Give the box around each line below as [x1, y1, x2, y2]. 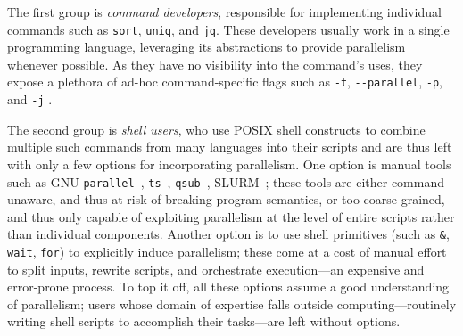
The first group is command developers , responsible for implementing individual [7, 3, 442, 20]
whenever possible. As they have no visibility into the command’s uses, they [7, 54, 423, 73]
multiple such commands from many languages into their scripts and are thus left [7, 137, 452, 156]
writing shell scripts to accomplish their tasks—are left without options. [7, 312, 401, 331]
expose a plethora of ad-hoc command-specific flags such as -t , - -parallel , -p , [7, 72, 443, 91]
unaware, [7, 190, 56, 209]
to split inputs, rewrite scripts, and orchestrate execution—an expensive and [7, 259, 425, 278]
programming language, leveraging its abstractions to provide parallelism [7, 37, 406, 56]
